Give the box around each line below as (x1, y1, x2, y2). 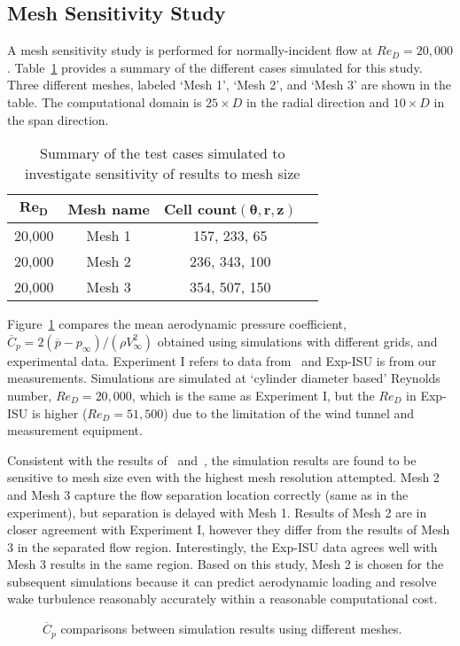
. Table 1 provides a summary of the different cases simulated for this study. (7, 58, 423, 76)
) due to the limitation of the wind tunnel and (163, 403, 415, 422)
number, (7, 385, 52, 404)
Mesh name (67, 198, 150, 220)
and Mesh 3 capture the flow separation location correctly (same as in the (7, 485, 409, 503)
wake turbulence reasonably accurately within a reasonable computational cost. (7, 589, 438, 608)
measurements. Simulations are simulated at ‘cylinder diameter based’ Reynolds (7, 369, 441, 387)
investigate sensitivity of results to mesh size (25, 163, 300, 184)
